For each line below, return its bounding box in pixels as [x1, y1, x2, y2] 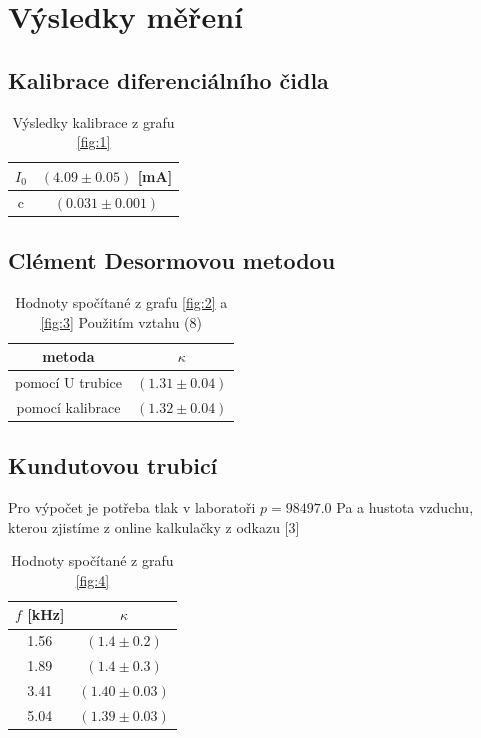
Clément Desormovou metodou [8, 245, 336, 276]
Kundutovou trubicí [8, 450, 218, 481]
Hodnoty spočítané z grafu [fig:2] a [15, 291, 228, 312]
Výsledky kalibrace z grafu [12, 111, 175, 132]
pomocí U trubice [15, 371, 122, 392]
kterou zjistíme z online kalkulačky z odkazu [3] [8, 516, 300, 537]
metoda [42, 346, 95, 367]
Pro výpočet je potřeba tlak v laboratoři [8, 497, 256, 518]
